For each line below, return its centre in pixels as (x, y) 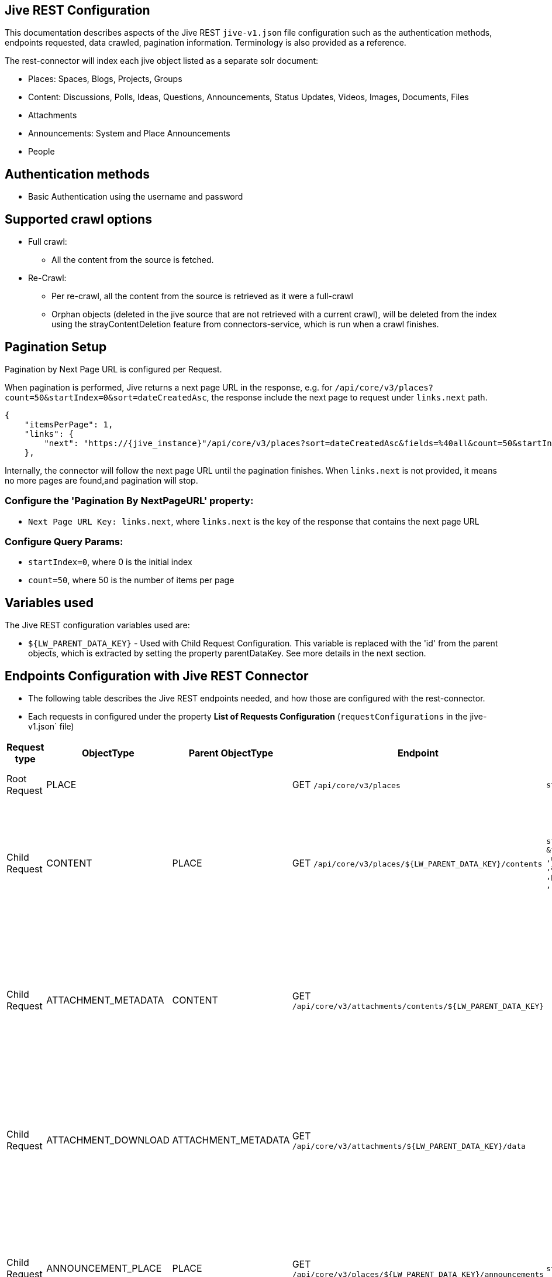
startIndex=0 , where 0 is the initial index (110, 562)
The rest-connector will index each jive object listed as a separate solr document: (162, 61)
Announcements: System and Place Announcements (129, 133)
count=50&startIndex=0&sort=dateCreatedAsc (106, 397)
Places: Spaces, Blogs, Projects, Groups (105, 79)
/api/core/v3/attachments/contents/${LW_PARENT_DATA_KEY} (418, 1006)
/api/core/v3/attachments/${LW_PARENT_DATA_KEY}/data (409, 1146)
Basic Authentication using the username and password (136, 197)
